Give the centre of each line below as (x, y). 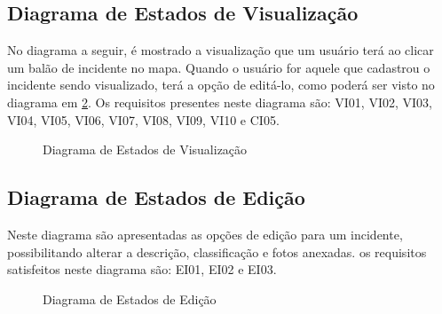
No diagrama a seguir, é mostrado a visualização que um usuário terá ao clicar (221, 50)
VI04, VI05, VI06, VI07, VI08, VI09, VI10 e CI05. (143, 119)
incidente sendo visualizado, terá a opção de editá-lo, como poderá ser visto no (221, 85)
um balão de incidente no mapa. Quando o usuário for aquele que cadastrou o (219, 67)
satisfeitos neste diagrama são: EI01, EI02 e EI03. (142, 269)
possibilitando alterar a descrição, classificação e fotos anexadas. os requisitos (217, 251)
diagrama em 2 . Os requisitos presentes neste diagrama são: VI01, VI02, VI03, (220, 102)
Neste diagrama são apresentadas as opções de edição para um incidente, (205, 234)
